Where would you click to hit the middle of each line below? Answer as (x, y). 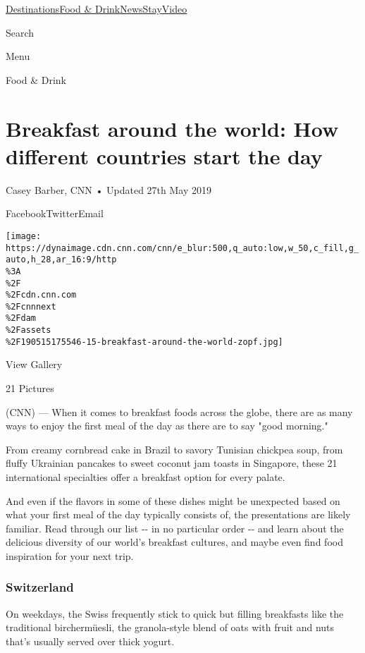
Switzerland (40, 587)
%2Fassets (29, 330)
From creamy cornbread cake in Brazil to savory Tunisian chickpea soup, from (174, 449)
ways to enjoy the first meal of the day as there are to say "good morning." (167, 426)
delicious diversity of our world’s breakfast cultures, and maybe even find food (174, 542)
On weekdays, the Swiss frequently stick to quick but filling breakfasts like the (175, 613)
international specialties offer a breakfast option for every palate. (146, 477)
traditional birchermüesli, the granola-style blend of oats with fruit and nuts (170, 627)
